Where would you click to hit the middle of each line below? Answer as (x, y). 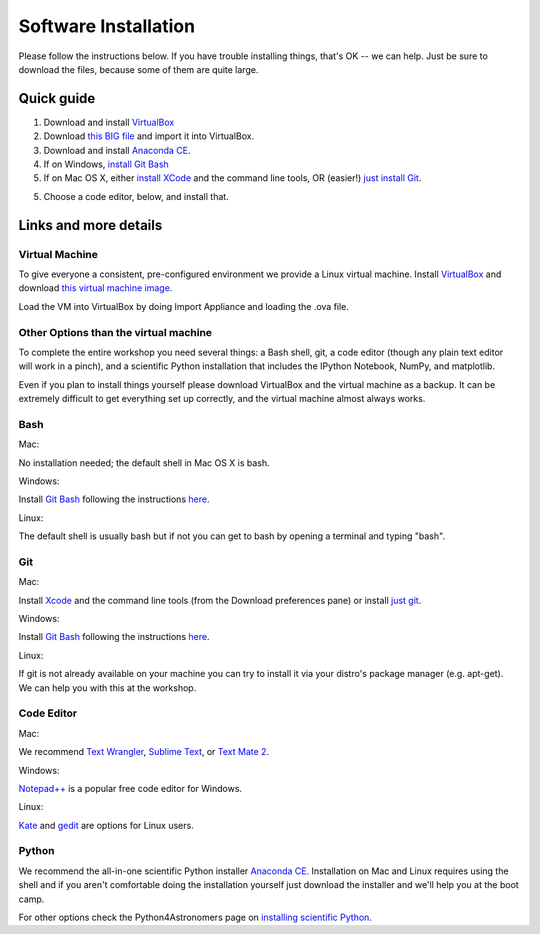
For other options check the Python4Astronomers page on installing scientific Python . (195, 917)
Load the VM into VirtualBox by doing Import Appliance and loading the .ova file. (184, 306)
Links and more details (90, 225)
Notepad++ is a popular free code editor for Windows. (130, 788)
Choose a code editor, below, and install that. (136, 196)
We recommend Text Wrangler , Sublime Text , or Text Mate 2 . (144, 752)
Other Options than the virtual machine (115, 332)
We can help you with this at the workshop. (107, 687)
